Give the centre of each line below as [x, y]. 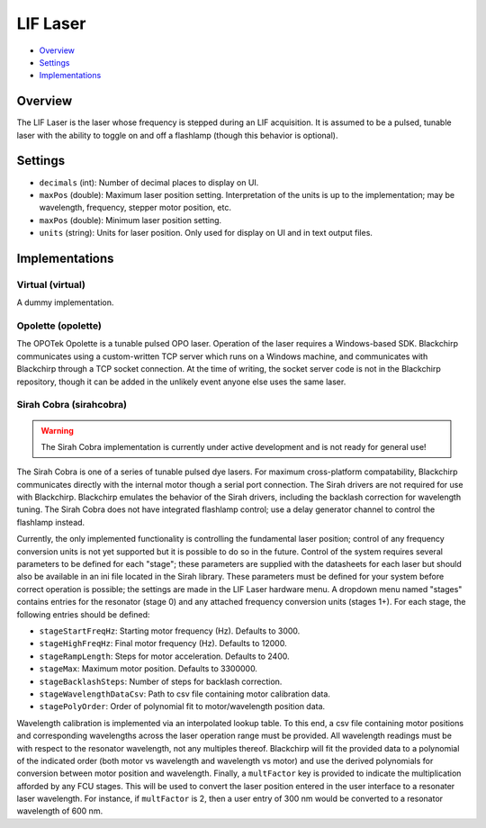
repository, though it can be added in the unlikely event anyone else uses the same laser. [181, 382]
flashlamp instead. [51, 522]
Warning [57, 430]
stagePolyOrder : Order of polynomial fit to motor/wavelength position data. [182, 706]
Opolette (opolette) [59, 326]
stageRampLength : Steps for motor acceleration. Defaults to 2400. [164, 656]
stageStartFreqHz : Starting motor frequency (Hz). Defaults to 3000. [170, 631]
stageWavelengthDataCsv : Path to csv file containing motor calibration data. [184, 694]
